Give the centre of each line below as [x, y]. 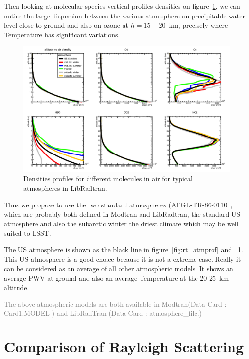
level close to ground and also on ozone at [66, 25]
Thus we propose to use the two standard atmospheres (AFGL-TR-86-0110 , [118, 204]
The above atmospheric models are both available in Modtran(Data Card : [115, 303]
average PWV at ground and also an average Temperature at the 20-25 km [116, 278]
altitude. [17, 287]
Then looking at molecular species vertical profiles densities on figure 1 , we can [122, 6]
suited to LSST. [27, 233]
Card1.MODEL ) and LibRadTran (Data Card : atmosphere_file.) [103, 313]
